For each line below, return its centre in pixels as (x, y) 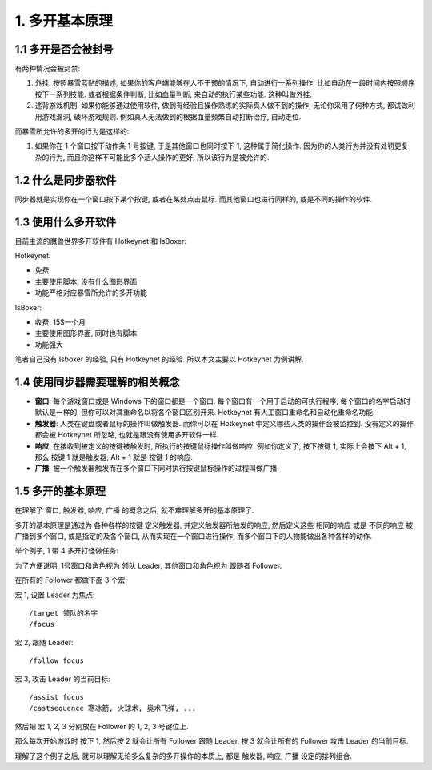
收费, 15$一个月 (60, 322)
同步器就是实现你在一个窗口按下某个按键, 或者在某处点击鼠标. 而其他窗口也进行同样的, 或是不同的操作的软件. (193, 199)
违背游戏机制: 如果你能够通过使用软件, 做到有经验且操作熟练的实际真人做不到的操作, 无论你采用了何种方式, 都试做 (221, 106)
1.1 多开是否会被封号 (64, 49)
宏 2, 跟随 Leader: (44, 642)
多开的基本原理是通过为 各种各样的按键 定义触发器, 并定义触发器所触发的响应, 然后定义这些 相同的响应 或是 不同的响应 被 (214, 525)
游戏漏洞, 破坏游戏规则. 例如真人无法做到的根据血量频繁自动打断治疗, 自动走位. (171, 117)
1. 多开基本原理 (64, 21)
